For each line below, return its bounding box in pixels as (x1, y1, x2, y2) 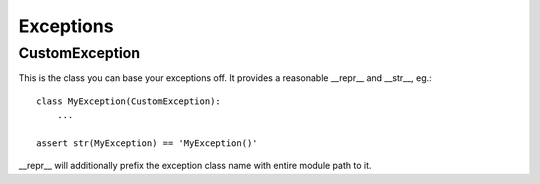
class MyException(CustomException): (36, 95, 222, 107)
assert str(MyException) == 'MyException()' (36, 137, 259, 149)
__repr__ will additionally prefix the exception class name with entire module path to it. (18, 160, 372, 172)
